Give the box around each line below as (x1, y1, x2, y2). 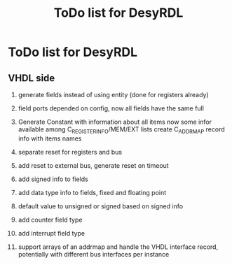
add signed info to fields (18, 175, 88, 183)
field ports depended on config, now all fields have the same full (18, 104, 204, 113)
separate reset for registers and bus (18, 148, 122, 156)
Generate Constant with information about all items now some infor (18, 117, 212, 126)
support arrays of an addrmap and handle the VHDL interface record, (18, 243, 219, 251)
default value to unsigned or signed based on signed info (18, 201, 184, 210)
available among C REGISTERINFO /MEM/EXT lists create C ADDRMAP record (18, 125, 225, 135)
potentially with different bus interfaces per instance (18, 250, 170, 258)
